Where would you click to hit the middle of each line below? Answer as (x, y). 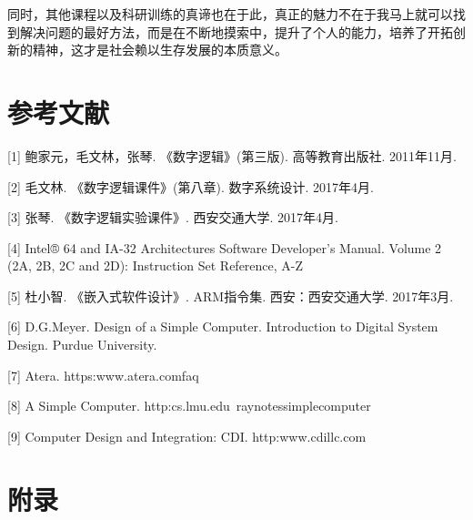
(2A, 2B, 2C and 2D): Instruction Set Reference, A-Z (156, 265)
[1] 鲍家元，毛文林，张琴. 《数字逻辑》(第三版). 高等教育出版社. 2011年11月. (232, 155)
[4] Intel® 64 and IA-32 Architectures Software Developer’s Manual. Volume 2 (225, 247)
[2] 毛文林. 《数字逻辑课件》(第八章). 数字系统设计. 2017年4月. (191, 186)
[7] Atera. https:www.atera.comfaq (103, 375)
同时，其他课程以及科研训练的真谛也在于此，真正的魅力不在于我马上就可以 (230, 14)
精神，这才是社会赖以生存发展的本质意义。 (160, 50)
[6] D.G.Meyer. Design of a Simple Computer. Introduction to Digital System (223, 326)
